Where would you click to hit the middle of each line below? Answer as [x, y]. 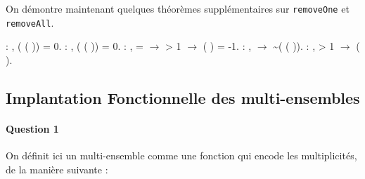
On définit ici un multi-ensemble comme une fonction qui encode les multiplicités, [181, 155]
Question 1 [32, 128]
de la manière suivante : [57, 169]
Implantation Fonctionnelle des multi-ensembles [183, 97]
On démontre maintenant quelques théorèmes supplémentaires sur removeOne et [178, 8]
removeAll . [30, 22]
